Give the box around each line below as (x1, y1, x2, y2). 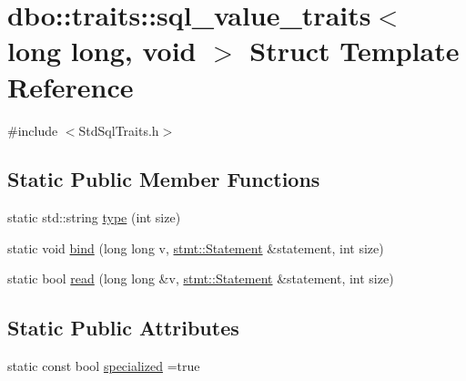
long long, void (7, 32, 197, 69)
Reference (7, 67, 134, 105)
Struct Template (249, 32, 460, 69)
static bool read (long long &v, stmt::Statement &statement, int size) (7, 269, 394, 288)
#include (7, 120, 58, 139)
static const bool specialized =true (7, 356, 200, 376)
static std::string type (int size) (7, 208, 181, 227)
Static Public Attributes (7, 314, 239, 342)
